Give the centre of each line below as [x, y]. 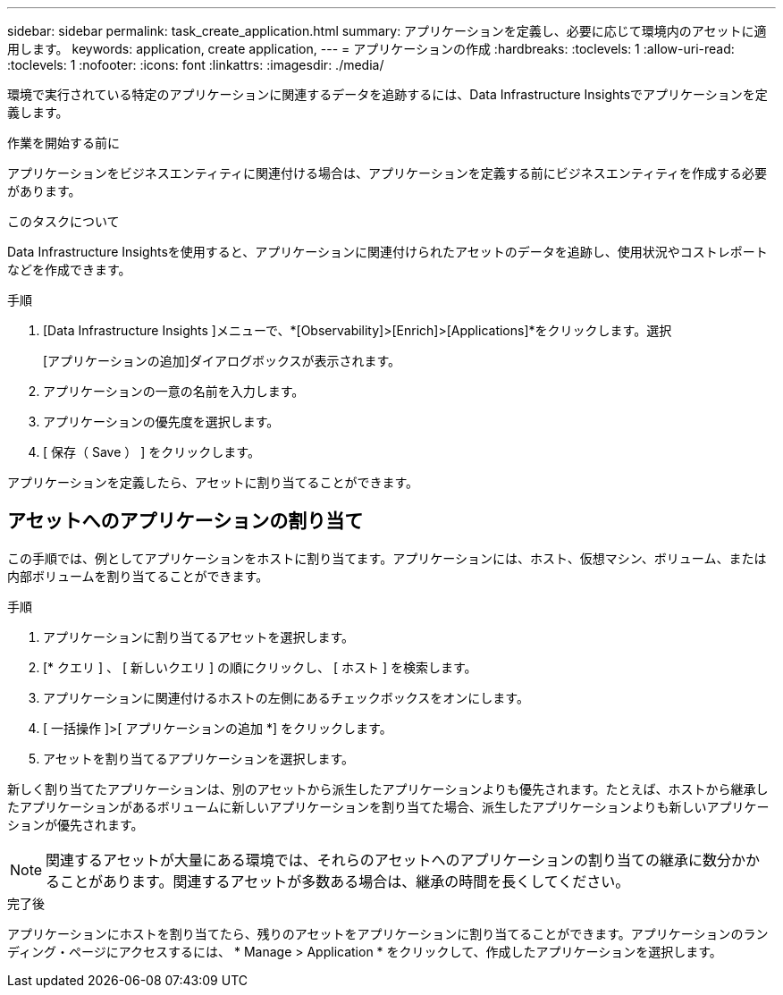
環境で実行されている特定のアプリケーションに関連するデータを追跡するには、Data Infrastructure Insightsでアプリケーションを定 [387, 94]
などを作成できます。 [69, 270]
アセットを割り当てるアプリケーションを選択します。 [199, 758]
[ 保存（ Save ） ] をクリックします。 [152, 452]
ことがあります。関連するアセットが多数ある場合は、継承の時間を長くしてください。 [345, 881]
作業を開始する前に [63, 143]
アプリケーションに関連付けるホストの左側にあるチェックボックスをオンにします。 [286, 697]
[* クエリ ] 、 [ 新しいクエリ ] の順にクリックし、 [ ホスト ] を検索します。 [260, 667]
